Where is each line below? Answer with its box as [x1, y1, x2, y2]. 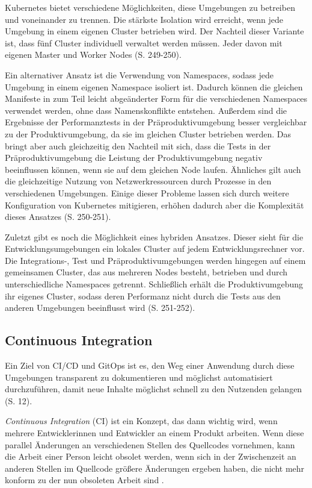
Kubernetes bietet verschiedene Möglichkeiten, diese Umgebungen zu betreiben [5, 1, 295, 13]
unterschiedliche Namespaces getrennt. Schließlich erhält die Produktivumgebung [5, 278, 304, 290]
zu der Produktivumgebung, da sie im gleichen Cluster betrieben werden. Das [5, 127, 292, 140]
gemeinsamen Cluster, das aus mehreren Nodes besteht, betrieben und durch [5, 266, 288, 278]
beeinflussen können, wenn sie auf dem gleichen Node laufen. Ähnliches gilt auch [5, 163, 301, 175]
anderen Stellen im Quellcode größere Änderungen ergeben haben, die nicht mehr [5, 461, 305, 474]
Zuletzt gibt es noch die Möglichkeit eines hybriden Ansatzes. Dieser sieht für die [5, 230, 304, 243]
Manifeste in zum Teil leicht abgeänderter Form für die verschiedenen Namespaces [5, 92, 308, 105]
